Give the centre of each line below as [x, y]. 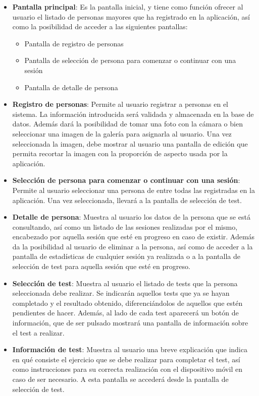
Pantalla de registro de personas [74, 43]
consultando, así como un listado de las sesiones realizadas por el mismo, [125, 226]
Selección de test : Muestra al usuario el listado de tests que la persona [125, 283]
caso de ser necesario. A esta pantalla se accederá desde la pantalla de [120, 379]
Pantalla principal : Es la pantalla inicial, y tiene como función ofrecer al [128, 7]
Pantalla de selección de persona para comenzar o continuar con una [130, 60]
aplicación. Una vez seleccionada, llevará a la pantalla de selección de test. [127, 200]
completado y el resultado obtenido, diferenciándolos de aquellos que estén [127, 303]
